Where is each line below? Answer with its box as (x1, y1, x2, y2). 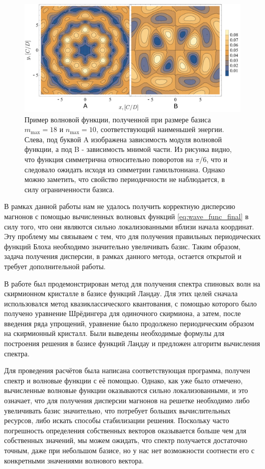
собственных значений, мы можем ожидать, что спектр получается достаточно (4, 435, 248, 446)
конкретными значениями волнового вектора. (4, 455, 144, 465)
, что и (206, 153, 227, 164)
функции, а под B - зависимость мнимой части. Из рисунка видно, (24, 144, 232, 154)
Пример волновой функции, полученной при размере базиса (24, 114, 211, 124)
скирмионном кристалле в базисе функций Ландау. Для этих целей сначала (4, 288, 238, 299)
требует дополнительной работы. (4, 260, 106, 271)
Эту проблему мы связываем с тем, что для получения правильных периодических (4, 231, 261, 242)
